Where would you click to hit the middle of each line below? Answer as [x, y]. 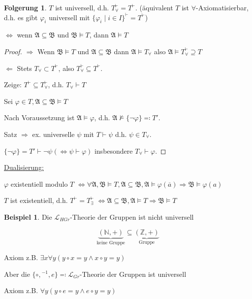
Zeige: [13, 84]
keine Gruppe [111, 243]
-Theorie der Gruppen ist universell [133, 274]
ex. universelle [53, 134]
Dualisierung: [24, 167]
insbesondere [113, 150]
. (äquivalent [154, 7]
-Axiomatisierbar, [222, 7]
